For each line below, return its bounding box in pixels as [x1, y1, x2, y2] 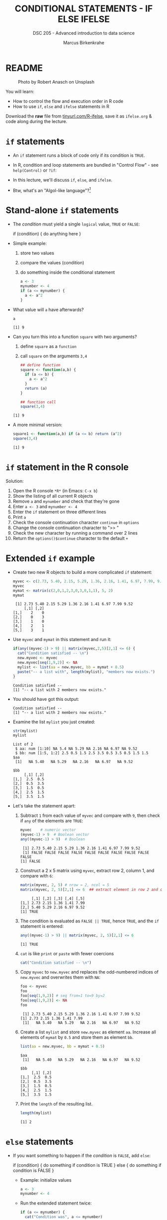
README [5, 62, 43, 74]
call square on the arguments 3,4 [20, 353, 87, 359]
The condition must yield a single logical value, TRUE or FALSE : [12, 221, 140, 227]
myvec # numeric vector [20, 827, 76, 833]
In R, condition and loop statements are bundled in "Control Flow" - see [12, 162, 159, 168]
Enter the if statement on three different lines [12, 509, 107, 515]
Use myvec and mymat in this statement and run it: [12, 637, 112, 643]
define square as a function [20, 343, 77, 349]
